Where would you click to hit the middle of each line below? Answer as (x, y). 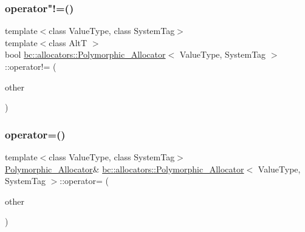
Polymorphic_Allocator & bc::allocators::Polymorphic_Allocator (125, 169)
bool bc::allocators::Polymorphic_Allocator (85, 54)
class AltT (68, 42)
